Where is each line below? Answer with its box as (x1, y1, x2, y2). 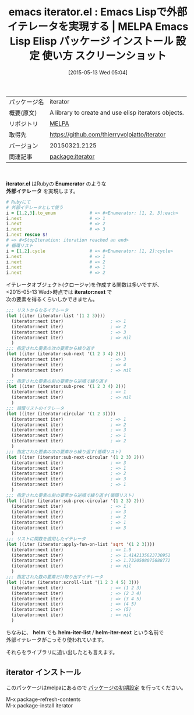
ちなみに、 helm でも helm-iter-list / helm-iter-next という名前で (6, 628, 164, 635)
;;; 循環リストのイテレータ (6, 405, 65, 411)
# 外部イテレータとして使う (6, 204, 64, 211)
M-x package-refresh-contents (6, 696, 81, 703)
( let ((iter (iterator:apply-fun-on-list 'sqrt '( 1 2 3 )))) (6, 541, 156, 547)
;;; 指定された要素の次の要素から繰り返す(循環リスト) (6, 449, 122, 455)
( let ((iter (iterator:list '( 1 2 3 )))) (6, 313, 106, 319)
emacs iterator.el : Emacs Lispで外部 (8, 5, 188, 19)
